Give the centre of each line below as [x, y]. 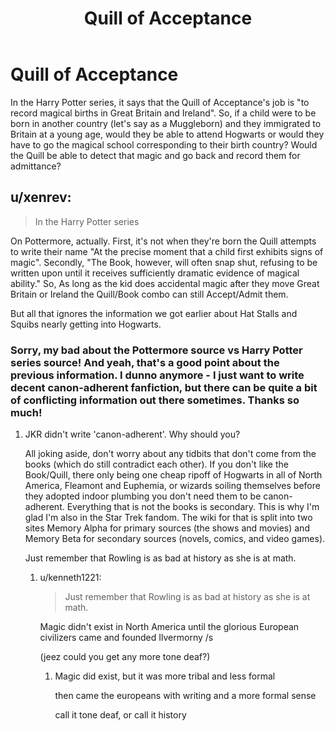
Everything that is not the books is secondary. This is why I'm [193, 507]
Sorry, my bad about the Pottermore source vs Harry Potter [156, 350]
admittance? [36, 166]
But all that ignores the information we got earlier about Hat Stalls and [154, 313]
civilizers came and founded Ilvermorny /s [126, 638]
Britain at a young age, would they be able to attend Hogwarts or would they [167, 134]
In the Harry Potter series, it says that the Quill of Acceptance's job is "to [160, 102]
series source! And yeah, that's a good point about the [145, 362]
